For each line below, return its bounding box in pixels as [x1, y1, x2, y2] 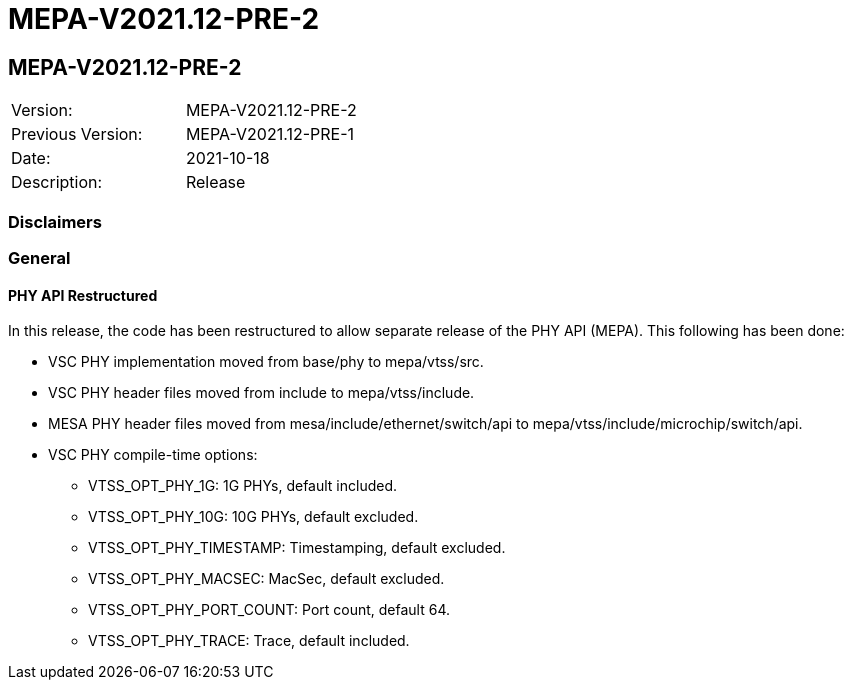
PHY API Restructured [8, 286, 158, 304]
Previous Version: [11, 124, 143, 145]
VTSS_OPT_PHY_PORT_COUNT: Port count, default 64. [88, 601, 451, 619]
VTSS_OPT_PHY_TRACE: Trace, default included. [88, 632, 410, 650]
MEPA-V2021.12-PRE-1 [185, 124, 355, 145]
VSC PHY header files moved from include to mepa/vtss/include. [48, 384, 475, 402]
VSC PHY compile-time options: [48, 446, 258, 464]
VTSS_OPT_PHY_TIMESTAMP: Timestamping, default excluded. [88, 539, 506, 557]
